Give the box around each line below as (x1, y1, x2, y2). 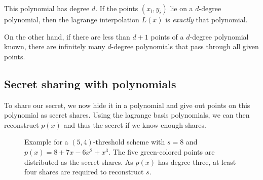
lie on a (170, 3, 193, 13)
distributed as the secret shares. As (24, 156, 133, 167)
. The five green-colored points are (108, 146, 215, 157)
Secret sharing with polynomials (4, 76, 176, 91)
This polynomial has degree (4, 3, 90, 13)
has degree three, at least (158, 156, 236, 167)
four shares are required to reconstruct (24, 166, 144, 177)
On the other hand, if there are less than (4, 31, 130, 42)
